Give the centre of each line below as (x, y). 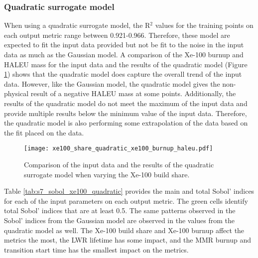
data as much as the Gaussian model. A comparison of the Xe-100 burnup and (124, 54)
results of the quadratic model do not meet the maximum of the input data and (126, 103)
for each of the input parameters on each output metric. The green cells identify (126, 200)
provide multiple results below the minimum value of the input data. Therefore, (126, 113)
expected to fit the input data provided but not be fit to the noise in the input (124, 45)
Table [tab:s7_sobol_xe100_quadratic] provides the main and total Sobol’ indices (129, 191)
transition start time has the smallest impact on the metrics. (96, 249)
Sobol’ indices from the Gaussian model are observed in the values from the (120, 220)
